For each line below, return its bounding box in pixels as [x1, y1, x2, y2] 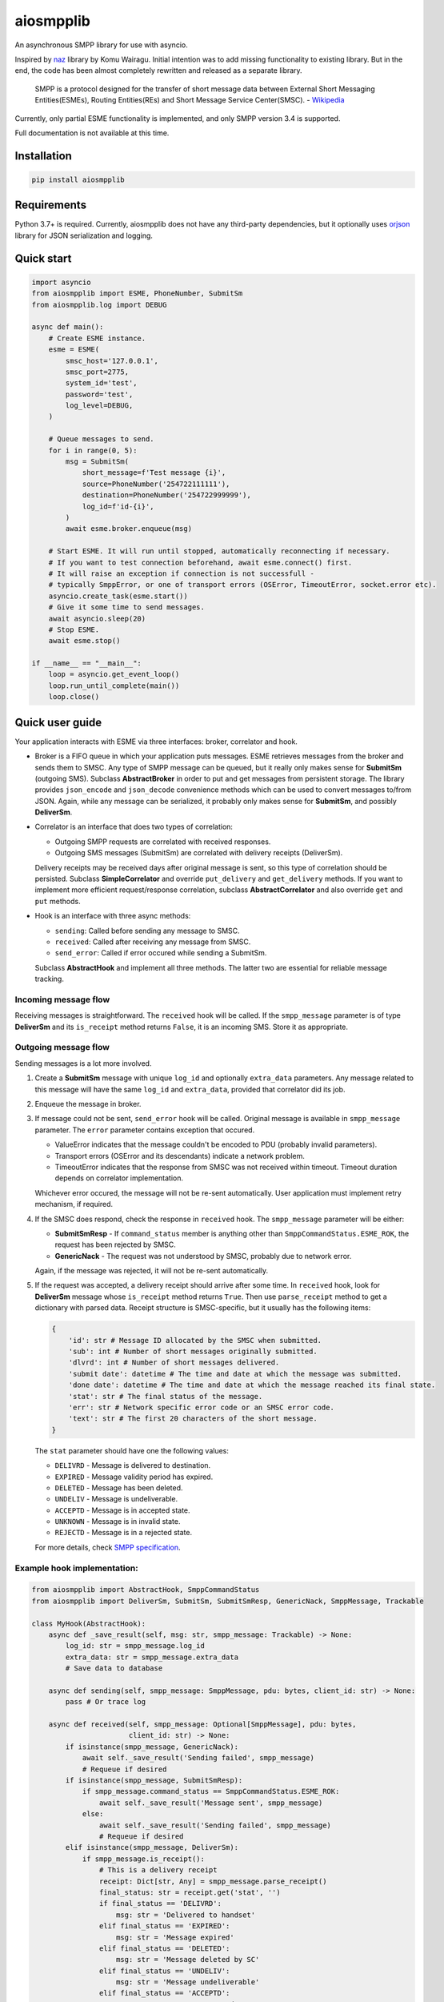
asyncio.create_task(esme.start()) [48, 591, 188, 601]
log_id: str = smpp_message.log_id [65, 1642, 206, 1650]
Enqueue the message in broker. [34, 1099, 142, 1108]
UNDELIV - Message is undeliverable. [54, 1494, 178, 1504]
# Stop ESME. [48, 625, 100, 634]
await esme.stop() [48, 637, 121, 645]
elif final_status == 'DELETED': [98, 1944, 230, 1953]
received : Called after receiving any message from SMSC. [54, 937, 251, 947]
